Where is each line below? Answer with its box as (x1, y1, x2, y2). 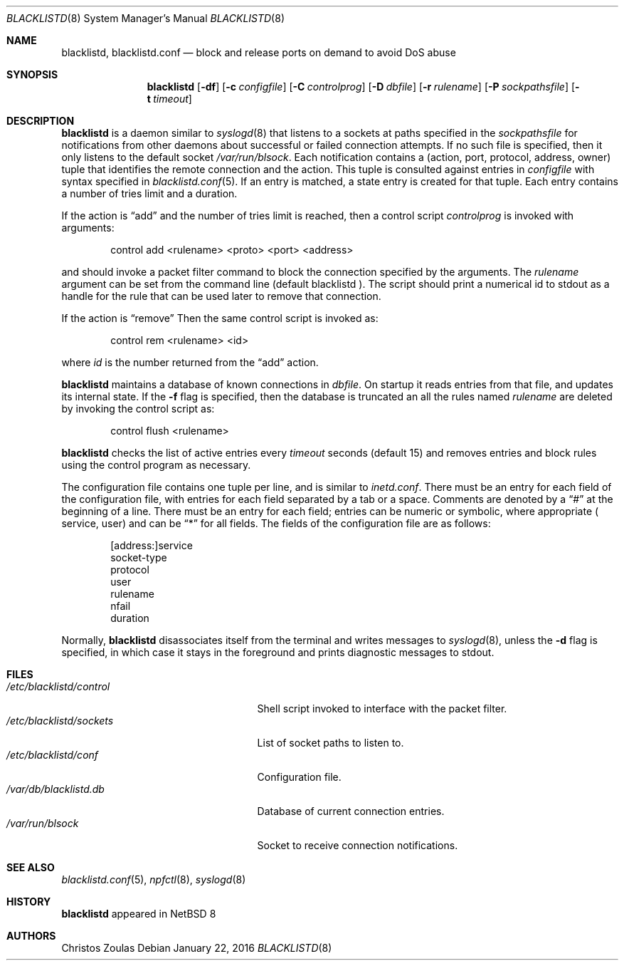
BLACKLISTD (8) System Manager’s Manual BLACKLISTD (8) (6, 12, 285, 24)
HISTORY (6, 895, 51, 908)
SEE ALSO (6, 861, 55, 873)
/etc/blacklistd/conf (6, 749, 99, 761)
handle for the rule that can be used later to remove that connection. (61, 290, 381, 302)
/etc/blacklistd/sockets (6, 715, 114, 727)
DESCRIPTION (6, 115, 75, 127)
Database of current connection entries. (257, 805, 445, 817)
